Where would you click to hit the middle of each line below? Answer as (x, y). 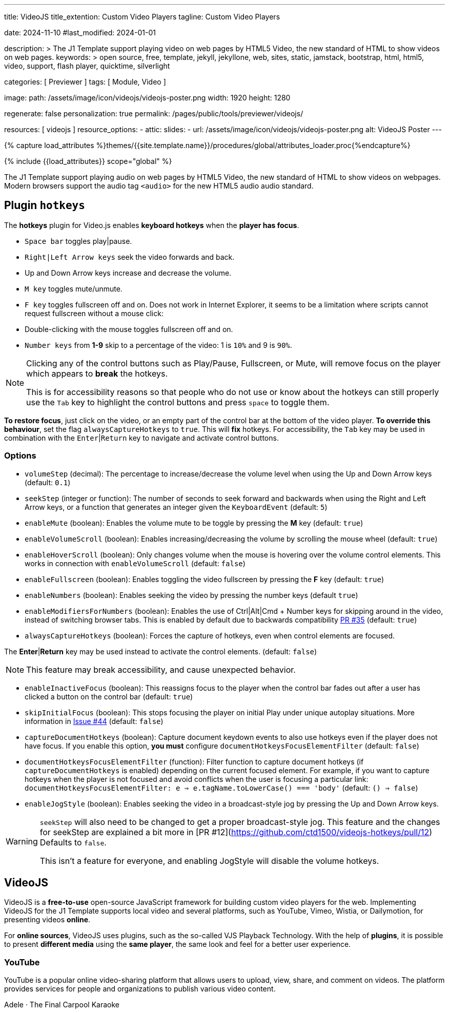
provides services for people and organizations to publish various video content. (140, 989)
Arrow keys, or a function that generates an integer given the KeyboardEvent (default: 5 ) (176, 507)
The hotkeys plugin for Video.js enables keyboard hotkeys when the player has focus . (152, 225)
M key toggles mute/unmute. (74, 288)
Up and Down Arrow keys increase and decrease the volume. (128, 273)
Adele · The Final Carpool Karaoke (62, 1005)
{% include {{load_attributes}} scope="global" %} (88, 161)
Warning (22, 841)
